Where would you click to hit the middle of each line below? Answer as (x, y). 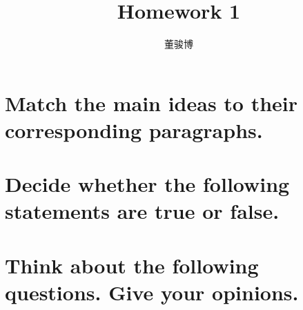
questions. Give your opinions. (152, 292)
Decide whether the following (147, 184)
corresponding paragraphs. (134, 129)
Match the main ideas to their (151, 103)
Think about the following (132, 265)
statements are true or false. (142, 211)
